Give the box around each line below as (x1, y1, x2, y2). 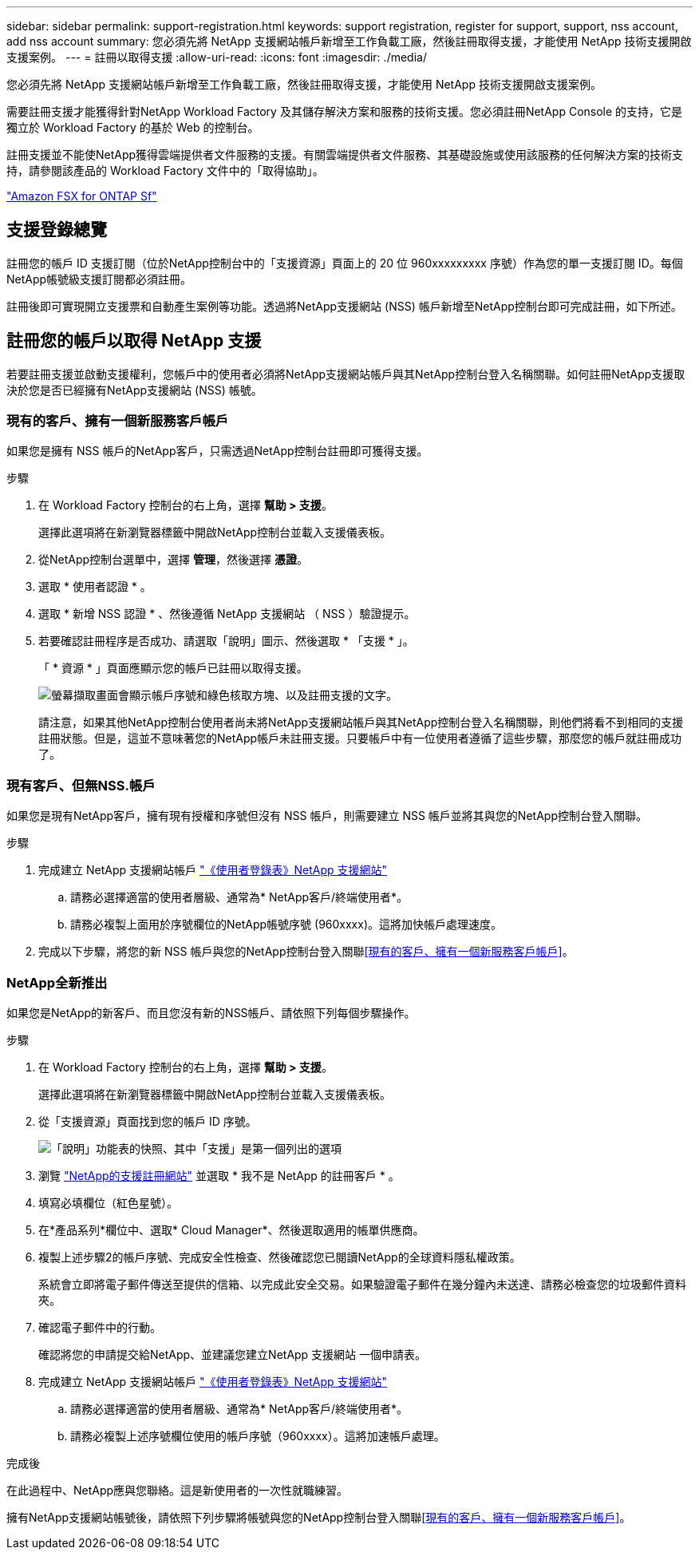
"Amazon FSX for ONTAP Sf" (6, 189, 157, 203)
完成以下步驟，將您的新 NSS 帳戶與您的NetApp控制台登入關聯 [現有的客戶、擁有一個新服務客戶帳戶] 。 (38, 944, 574, 959)
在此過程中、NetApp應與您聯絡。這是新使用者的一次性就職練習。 (6, 1483, 349, 1497)
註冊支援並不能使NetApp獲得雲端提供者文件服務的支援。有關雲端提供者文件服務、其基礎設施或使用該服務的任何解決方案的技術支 (6, 148, 684, 161)
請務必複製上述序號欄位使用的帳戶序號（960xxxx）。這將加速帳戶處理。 (70, 1428, 445, 1443)
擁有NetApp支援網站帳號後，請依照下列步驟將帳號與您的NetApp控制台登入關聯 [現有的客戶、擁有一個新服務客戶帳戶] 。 (6, 1510, 631, 1524)
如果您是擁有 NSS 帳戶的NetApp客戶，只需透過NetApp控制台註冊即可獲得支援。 (6, 444, 428, 458)
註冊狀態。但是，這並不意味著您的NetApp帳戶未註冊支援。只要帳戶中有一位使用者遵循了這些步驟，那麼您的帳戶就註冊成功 (38, 731, 682, 746)
